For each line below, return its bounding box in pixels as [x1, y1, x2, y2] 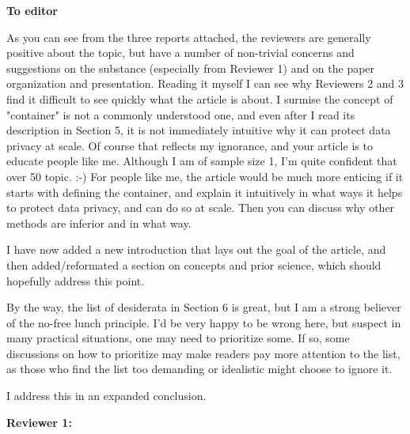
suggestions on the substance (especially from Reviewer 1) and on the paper [6, 59, 375, 76]
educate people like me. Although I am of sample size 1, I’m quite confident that [6, 153, 397, 169]
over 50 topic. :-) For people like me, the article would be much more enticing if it [6, 168, 404, 184]
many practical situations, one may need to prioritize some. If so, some [6, 330, 350, 346]
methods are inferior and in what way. [6, 214, 192, 231]
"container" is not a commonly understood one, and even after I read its [6, 106, 355, 123]
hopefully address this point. [6, 272, 145, 289]
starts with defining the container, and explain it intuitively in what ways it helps [6, 183, 403, 200]
